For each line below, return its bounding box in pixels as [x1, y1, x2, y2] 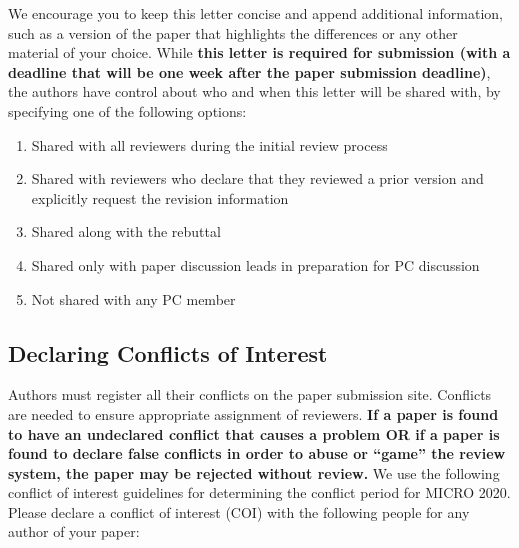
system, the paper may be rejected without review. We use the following [8, 462, 500, 483]
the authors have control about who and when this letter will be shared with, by [8, 81, 501, 102]
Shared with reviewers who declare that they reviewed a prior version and [31, 168, 484, 189]
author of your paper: [8, 521, 140, 542]
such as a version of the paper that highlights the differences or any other [8, 22, 458, 43]
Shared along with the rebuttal [31, 221, 221, 242]
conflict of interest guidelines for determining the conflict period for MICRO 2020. [8, 482, 511, 503]
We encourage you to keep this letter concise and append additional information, [8, 3, 503, 23]
